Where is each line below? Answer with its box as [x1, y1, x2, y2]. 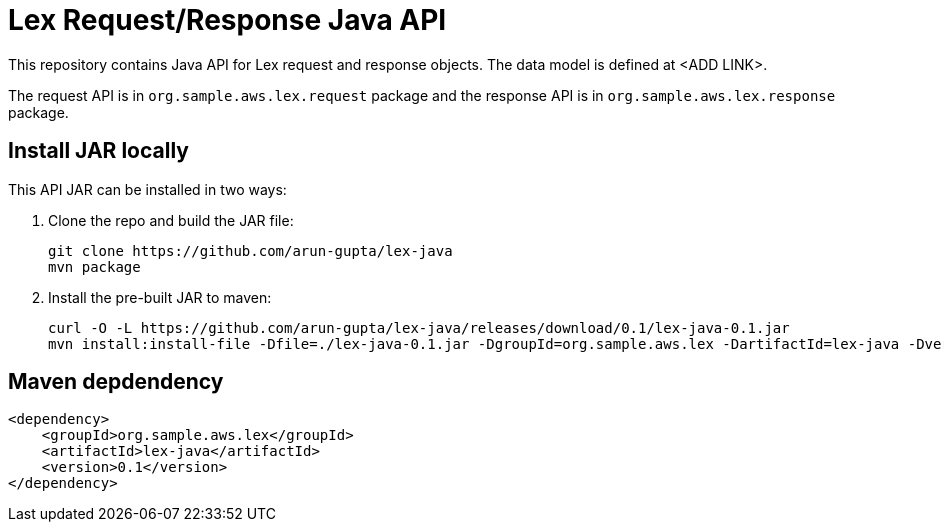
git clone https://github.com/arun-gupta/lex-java [48, 242, 453, 259]
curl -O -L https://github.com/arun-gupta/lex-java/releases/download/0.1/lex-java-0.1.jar [48, 319, 790, 336]
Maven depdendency [8, 369, 224, 395]
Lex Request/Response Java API [8, 3, 447, 37]
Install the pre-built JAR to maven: [48, 288, 272, 306]
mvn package [48, 258, 141, 275]
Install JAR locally [8, 138, 189, 164]
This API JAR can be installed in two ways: [8, 180, 287, 198]
